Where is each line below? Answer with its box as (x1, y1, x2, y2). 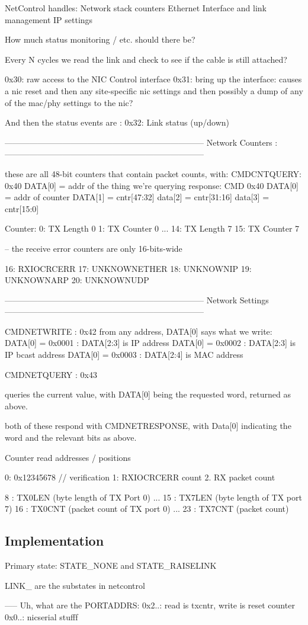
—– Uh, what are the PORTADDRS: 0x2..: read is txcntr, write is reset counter (5, 599, 295, 611)
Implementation (5, 531, 104, 550)
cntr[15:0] (5, 202, 39, 214)
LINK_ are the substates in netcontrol (5, 579, 145, 591)
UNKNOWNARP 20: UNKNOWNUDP (5, 274, 149, 286)
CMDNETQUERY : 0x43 (5, 368, 97, 380)
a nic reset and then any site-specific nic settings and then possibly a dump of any (5, 84, 303, 97)
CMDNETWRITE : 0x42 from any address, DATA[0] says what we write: (5, 325, 272, 337)
